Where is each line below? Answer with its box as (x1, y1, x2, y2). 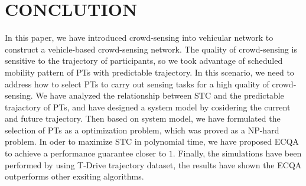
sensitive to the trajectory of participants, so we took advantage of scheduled (5, 54, 283, 67)
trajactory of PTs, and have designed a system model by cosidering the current (5, 100, 291, 113)
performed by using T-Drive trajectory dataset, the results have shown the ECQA (5, 158, 302, 171)
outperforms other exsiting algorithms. (5, 170, 144, 182)
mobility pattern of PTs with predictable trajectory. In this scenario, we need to (5, 66, 294, 78)
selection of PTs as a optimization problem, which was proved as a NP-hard (5, 123, 279, 136)
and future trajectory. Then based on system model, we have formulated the (5, 112, 281, 125)
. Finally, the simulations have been (172, 147, 302, 159)
